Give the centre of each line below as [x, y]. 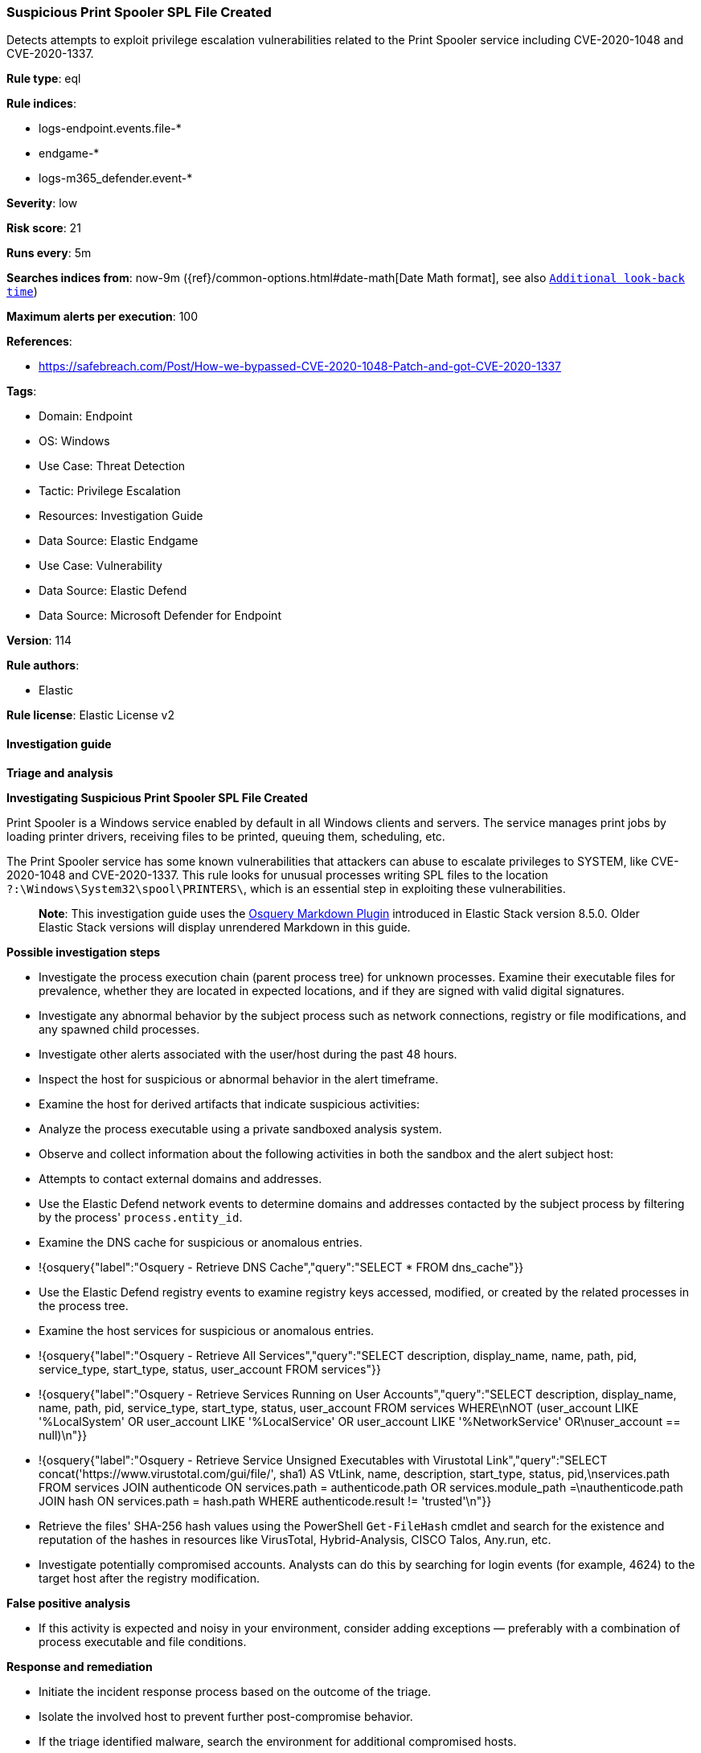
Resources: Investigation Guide [121, 516]
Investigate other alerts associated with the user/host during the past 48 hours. [248, 1054]
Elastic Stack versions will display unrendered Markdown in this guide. [225, 927]
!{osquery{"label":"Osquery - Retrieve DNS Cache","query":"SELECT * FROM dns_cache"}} [281, 1267]
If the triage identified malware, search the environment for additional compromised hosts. [278, 1741]
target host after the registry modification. [150, 1578]
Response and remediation [80, 1666]
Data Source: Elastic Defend [113, 591]
